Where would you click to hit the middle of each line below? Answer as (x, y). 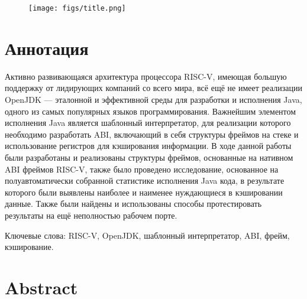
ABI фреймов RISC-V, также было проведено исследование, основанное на (142, 169)
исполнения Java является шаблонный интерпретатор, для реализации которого (148, 123)
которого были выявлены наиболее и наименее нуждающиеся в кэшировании (144, 192)
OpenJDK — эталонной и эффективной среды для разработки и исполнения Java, (153, 99)
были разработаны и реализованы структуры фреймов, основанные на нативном (149, 157)
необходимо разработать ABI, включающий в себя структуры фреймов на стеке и (152, 134)
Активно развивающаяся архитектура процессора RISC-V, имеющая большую (146, 76)
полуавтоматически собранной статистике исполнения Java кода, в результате (145, 181)
